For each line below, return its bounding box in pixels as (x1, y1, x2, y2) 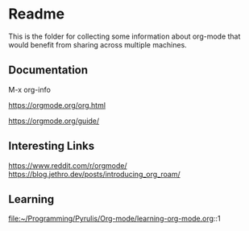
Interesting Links (8, 139, 95, 153)
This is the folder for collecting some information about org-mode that (8, 31, 241, 41)
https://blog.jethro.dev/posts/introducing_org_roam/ (8, 169, 181, 179)
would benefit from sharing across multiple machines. (8, 39, 187, 49)
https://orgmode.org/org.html (8, 100, 106, 109)
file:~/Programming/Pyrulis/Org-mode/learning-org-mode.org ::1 (8, 214, 221, 224)
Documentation (8, 64, 89, 77)
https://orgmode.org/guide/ (8, 116, 100, 126)
